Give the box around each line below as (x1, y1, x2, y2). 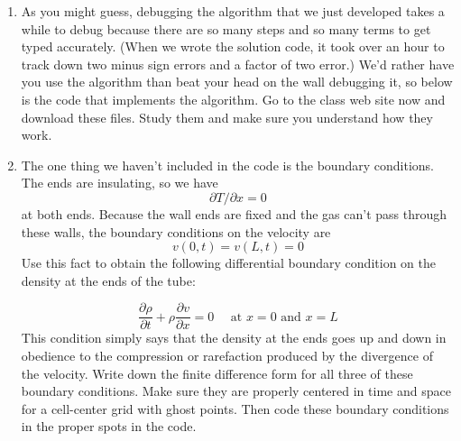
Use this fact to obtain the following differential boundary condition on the (21, 253, 436, 272)
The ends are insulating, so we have (21, 173, 218, 192)
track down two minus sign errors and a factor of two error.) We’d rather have (21, 54, 455, 73)
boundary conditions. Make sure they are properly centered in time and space (21, 381, 451, 400)
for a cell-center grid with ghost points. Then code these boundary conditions (21, 399, 449, 418)
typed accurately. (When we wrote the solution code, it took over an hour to (21, 37, 445, 56)
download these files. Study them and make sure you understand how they (21, 107, 433, 126)
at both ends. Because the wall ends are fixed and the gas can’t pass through (21, 204, 447, 223)
